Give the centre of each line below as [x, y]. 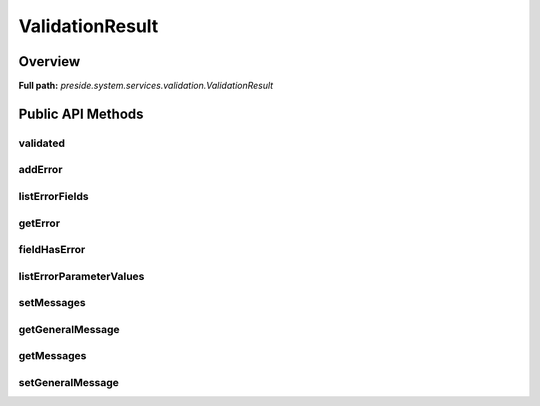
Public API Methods [81, 113]
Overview [49, 61]
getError [39, 223]
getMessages [52, 356]
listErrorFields [53, 196]
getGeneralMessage [69, 329]
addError [40, 170]
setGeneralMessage [69, 382]
